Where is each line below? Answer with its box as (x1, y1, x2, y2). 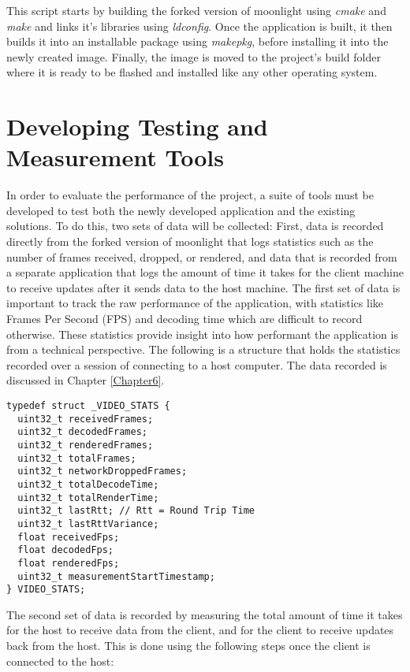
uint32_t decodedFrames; (17, 426, 147, 438)
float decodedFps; (17, 544, 114, 556)
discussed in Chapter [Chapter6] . (6, 372, 165, 388)
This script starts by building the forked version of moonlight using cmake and (6, 2, 386, 18)
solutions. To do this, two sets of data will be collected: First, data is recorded (6, 217, 384, 234)
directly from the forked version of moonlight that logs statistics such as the (6, 233, 374, 250)
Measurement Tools (6, 141, 224, 173)
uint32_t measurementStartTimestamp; (17, 570, 215, 582)
